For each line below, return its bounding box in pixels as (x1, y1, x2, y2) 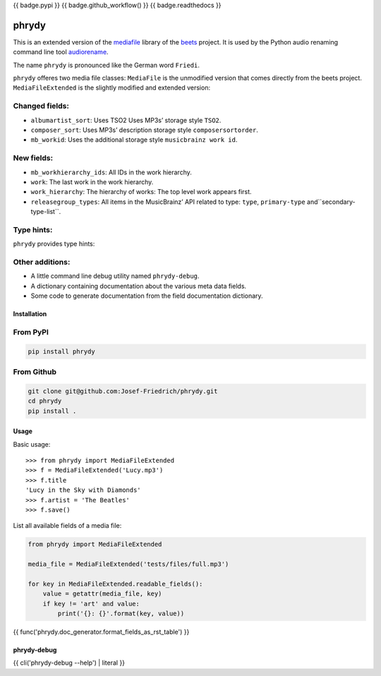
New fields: (13, 153, 53, 163)
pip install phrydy (28, 347, 95, 356)
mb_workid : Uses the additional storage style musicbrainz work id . (30, 135, 238, 144)
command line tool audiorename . (13, 48, 109, 56)
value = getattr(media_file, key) (42, 590, 162, 598)
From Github (13, 367, 56, 377)
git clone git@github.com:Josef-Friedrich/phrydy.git (28, 387, 218, 395)
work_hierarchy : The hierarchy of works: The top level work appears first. (30, 188, 252, 196)
